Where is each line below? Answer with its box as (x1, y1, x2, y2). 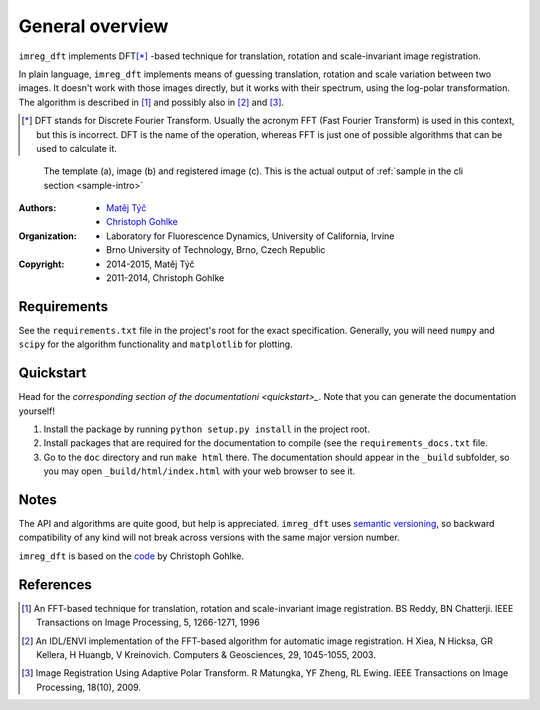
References (18, 576, 92, 593)
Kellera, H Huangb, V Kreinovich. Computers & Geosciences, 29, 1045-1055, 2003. (36, 648, 377, 660)
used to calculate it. (36, 142, 117, 154)
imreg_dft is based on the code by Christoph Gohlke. (18, 550, 245, 562)
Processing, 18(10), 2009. (36, 681, 142, 693)
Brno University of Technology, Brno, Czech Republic (106, 244, 326, 256)
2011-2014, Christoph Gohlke (106, 272, 225, 284)
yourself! (18, 405, 55, 417)
